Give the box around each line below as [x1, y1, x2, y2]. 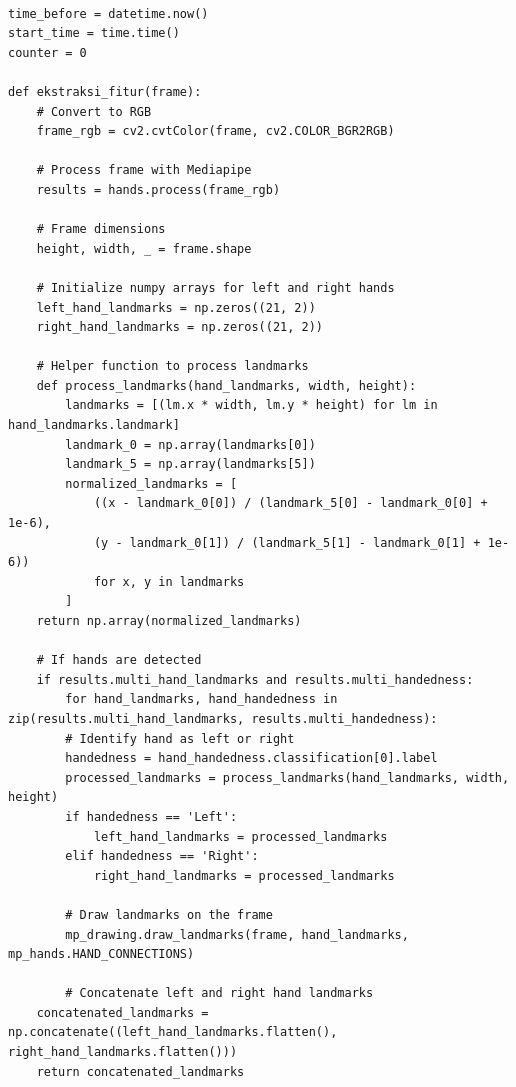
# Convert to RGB [36, 104, 152, 119]
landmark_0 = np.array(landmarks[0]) [65, 437, 316, 452]
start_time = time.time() [8, 26, 180, 41]
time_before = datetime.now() [8, 6, 209, 21]
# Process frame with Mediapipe [36, 163, 252, 178]
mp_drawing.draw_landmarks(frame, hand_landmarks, [65, 927, 409, 942]
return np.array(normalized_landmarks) [36, 614, 302, 628]
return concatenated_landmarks [36, 1064, 245, 1079]
